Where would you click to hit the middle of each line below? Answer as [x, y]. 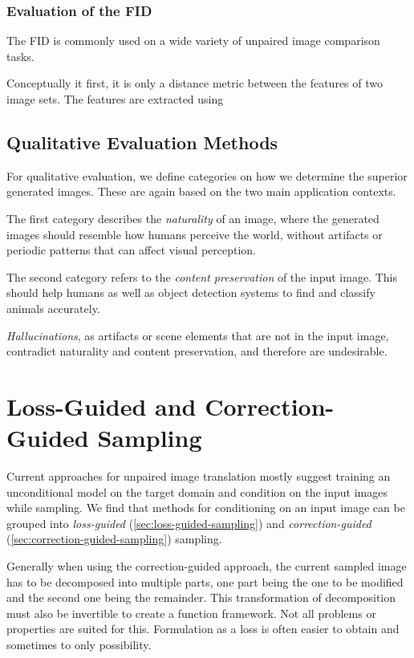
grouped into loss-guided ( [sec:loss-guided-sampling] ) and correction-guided [189, 523]
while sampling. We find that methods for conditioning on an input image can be [206, 508]
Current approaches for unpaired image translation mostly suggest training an [199, 476]
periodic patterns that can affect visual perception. [132, 250]
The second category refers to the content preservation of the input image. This [202, 276]
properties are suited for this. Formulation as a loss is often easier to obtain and [203, 629]
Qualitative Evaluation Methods [142, 142]
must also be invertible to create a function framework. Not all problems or [191, 613]
